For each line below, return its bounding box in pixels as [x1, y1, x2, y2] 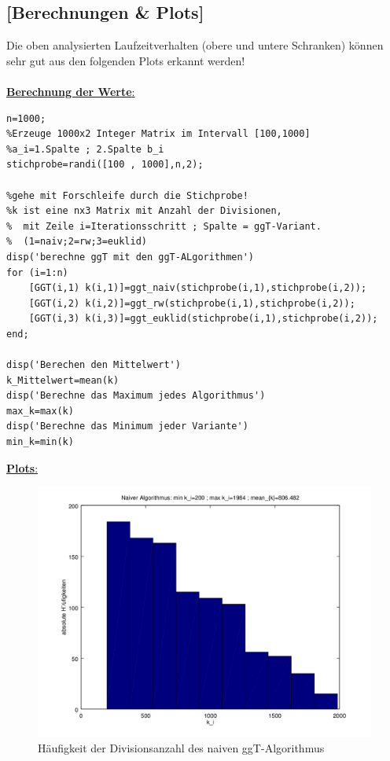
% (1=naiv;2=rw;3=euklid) [6, 236, 147, 248]
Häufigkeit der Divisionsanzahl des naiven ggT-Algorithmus [38, 739, 325, 755]
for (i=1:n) [6, 267, 68, 278]
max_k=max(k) [6, 405, 74, 417]
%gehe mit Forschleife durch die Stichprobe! [6, 189, 248, 201]
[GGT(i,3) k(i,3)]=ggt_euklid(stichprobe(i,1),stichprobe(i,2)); [28, 313, 378, 325]
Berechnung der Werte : [6, 83, 135, 99]
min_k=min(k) [6, 436, 74, 448]
